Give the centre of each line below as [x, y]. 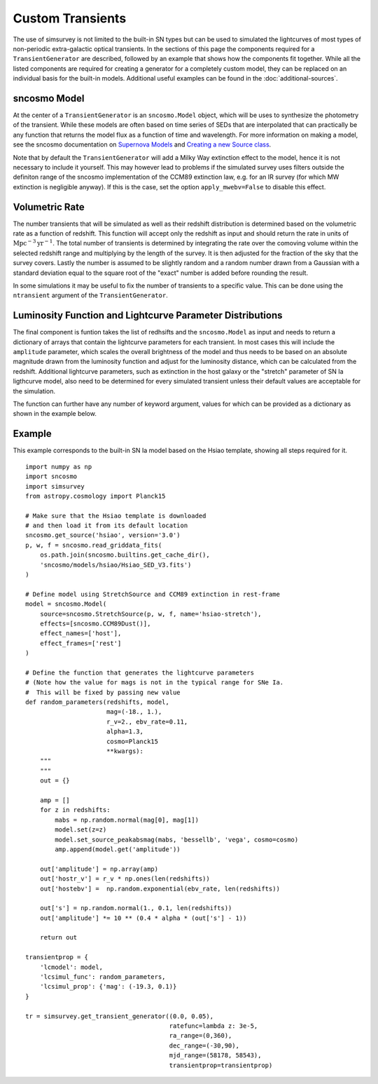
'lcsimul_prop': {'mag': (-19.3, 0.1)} [108, 987]
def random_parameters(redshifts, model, [97, 702]
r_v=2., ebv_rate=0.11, [147, 721]
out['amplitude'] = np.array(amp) [99, 869]
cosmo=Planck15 [132, 741]
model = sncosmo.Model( [66, 604]
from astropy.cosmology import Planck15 [96, 496]
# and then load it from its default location [107, 526]
